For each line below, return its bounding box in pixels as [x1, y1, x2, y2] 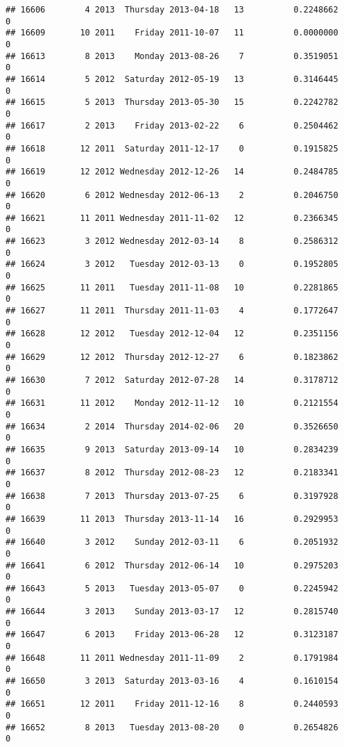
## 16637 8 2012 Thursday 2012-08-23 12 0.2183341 [6, 468, 338, 478]
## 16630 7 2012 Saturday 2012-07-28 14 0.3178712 [6, 375, 338, 385]
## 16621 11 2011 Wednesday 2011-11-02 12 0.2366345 [6, 213, 338, 223]
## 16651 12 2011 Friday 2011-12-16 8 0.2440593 [6, 699, 338, 709]
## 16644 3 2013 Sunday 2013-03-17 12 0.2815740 [6, 607, 338, 617]
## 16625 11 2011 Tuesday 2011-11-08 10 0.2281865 [6, 282, 338, 293]
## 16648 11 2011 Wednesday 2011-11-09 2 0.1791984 [6, 652, 338, 663]
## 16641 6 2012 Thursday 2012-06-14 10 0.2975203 [6, 560, 338, 570]
